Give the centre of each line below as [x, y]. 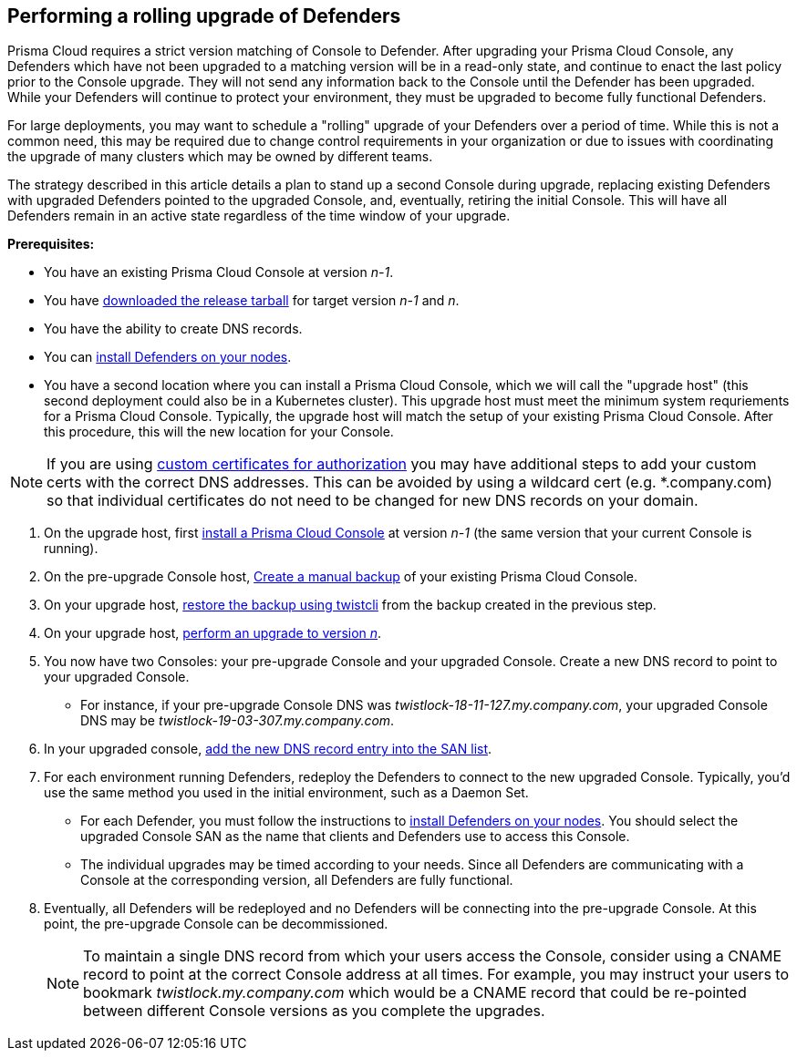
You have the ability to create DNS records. [173, 329]
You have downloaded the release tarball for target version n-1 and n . [252, 301]
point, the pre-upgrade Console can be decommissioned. [216, 924]
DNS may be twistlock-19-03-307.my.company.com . [238, 721]
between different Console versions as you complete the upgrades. [314, 1011]
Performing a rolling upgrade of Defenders [204, 16]
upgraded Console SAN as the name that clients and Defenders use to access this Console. [355, 837]
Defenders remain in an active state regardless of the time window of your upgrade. [259, 216]
